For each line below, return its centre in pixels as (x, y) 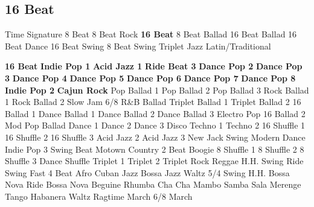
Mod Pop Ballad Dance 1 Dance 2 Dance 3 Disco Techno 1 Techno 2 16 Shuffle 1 (155, 125)
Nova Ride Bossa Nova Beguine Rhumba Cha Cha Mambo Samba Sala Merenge (153, 184)
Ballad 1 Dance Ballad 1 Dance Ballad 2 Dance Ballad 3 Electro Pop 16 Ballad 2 (155, 113)
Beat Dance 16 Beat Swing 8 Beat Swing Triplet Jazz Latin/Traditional (138, 46)
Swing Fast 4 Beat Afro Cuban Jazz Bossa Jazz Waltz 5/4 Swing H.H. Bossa (147, 172)
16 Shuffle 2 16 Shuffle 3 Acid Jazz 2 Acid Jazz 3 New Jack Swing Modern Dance (155, 137)
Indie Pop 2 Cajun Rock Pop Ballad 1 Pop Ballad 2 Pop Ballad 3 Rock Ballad (157, 90)
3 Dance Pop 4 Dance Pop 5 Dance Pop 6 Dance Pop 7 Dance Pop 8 (150, 78)
